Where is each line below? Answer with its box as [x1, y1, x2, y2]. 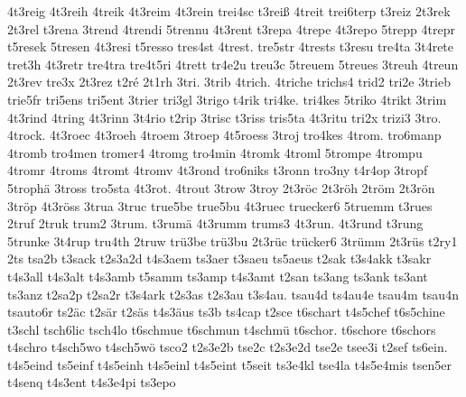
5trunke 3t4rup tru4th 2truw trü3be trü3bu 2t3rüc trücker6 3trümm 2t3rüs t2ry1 [7, 231, 458, 250]
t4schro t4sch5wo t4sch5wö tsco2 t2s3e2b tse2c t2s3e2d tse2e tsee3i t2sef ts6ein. [7, 337, 448, 356]
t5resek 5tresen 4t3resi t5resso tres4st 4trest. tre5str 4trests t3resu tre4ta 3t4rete [7, 37, 454, 56]
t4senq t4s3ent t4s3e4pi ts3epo [7, 373, 176, 392]
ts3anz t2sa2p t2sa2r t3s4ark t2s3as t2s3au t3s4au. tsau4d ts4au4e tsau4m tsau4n [7, 284, 459, 303]
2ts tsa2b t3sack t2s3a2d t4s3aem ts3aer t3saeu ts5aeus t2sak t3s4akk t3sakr [7, 249, 432, 268]
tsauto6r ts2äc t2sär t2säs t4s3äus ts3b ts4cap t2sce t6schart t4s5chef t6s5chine [7, 302, 445, 321]
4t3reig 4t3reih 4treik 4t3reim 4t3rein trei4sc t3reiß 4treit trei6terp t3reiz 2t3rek [7, 2, 451, 20]
